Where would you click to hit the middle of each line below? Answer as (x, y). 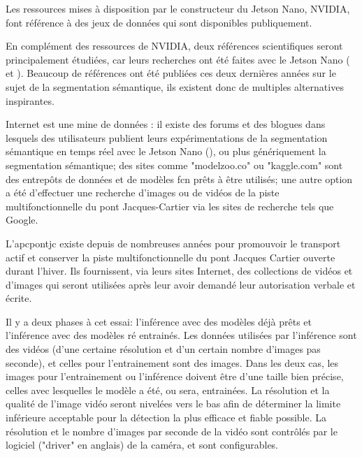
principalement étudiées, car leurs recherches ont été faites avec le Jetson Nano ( (178, 59)
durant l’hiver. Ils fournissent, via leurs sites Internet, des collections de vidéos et (179, 271)
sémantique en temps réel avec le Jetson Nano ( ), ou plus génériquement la (166, 151)
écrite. (19, 298)
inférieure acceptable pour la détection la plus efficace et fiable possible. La (166, 418)
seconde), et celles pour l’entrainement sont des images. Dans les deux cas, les (172, 362)
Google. (22, 220)
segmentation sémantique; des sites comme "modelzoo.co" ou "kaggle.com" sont (174, 165)
